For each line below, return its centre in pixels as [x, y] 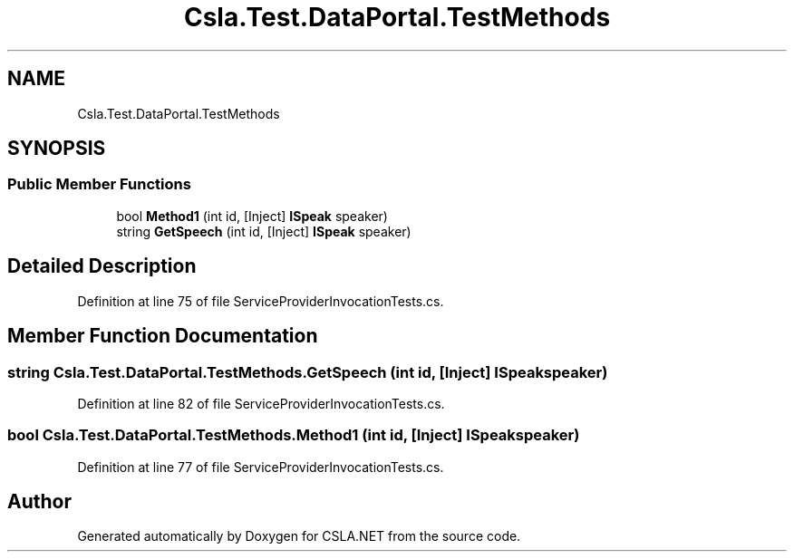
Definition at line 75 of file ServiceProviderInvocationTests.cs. [261, 301]
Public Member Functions [99, 184]
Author [39, 502]
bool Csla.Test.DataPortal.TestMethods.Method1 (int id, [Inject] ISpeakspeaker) [294, 435]
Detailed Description [102, 266]
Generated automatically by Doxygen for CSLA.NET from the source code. [299, 536]
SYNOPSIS [57, 149]
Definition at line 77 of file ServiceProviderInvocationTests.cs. [261, 467]
